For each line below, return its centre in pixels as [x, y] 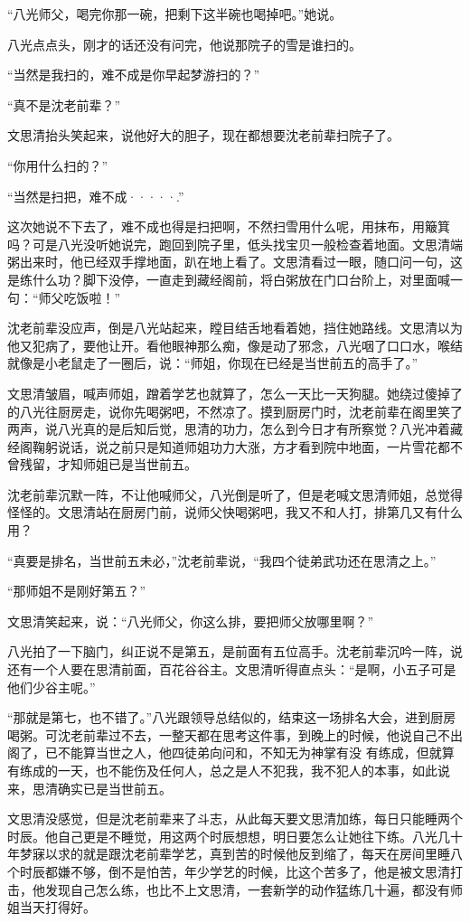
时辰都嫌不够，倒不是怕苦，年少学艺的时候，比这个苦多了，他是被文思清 [235, 871]
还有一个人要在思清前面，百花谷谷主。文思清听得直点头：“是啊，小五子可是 [232, 669]
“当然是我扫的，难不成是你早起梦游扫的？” [134, 75]
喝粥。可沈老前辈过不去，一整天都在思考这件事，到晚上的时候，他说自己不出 [235, 734]
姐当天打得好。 [52, 907]
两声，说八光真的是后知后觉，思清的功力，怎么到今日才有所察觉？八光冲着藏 [235, 429]
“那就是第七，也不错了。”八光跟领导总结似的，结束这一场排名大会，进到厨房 [232, 717]
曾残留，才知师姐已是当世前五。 [102, 464]
